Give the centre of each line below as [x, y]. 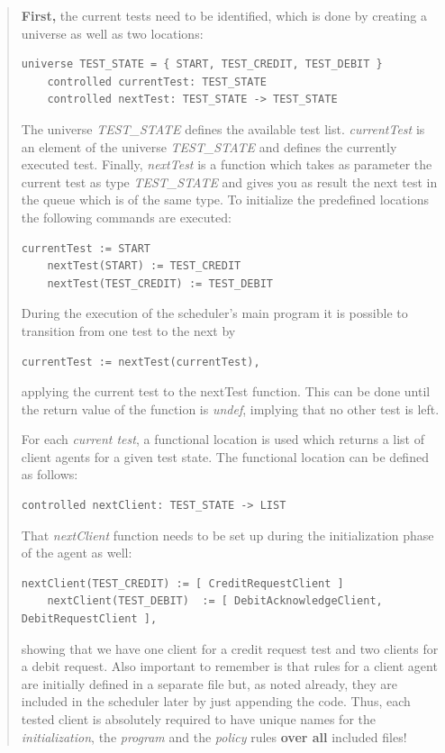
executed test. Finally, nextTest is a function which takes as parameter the [227, 164]
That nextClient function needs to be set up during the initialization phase [227, 535]
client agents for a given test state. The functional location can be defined [225, 456]
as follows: [50, 474]
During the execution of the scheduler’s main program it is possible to [214, 313]
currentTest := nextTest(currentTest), [141, 362]
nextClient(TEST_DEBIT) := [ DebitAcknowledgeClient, [215, 601]
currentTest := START [86, 248]
